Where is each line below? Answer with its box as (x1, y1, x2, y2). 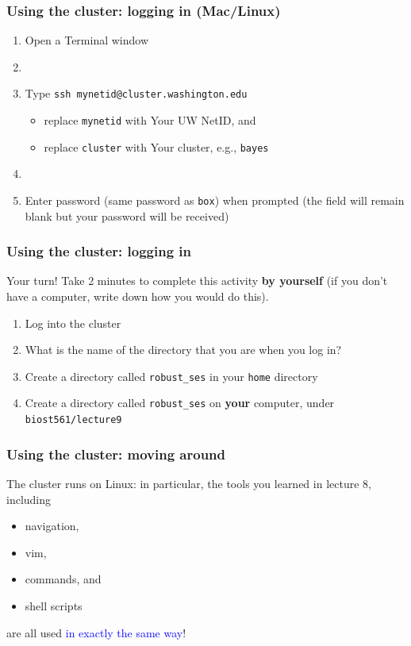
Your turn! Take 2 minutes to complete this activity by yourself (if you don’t (6, 272, 388, 289)
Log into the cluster (25, 314, 121, 331)
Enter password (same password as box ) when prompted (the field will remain (25, 191, 405, 208)
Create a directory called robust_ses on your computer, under (25, 394, 335, 411)
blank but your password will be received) (25, 207, 229, 224)
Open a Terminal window (25, 32, 149, 48)
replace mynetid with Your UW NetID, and (44, 112, 256, 129)
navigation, (25, 517, 79, 534)
